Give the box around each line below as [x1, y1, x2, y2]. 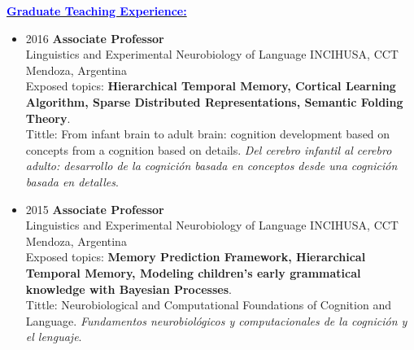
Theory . [25, 109, 71, 126]
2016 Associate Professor [25, 29, 164, 46]
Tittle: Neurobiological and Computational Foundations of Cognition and [25, 296, 391, 313]
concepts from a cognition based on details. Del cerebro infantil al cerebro [25, 141, 392, 158]
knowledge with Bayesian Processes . [25, 280, 232, 297]
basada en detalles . [25, 173, 119, 190]
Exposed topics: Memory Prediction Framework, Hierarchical [25, 248, 366, 265]
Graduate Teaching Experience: [7, 2, 187, 19]
